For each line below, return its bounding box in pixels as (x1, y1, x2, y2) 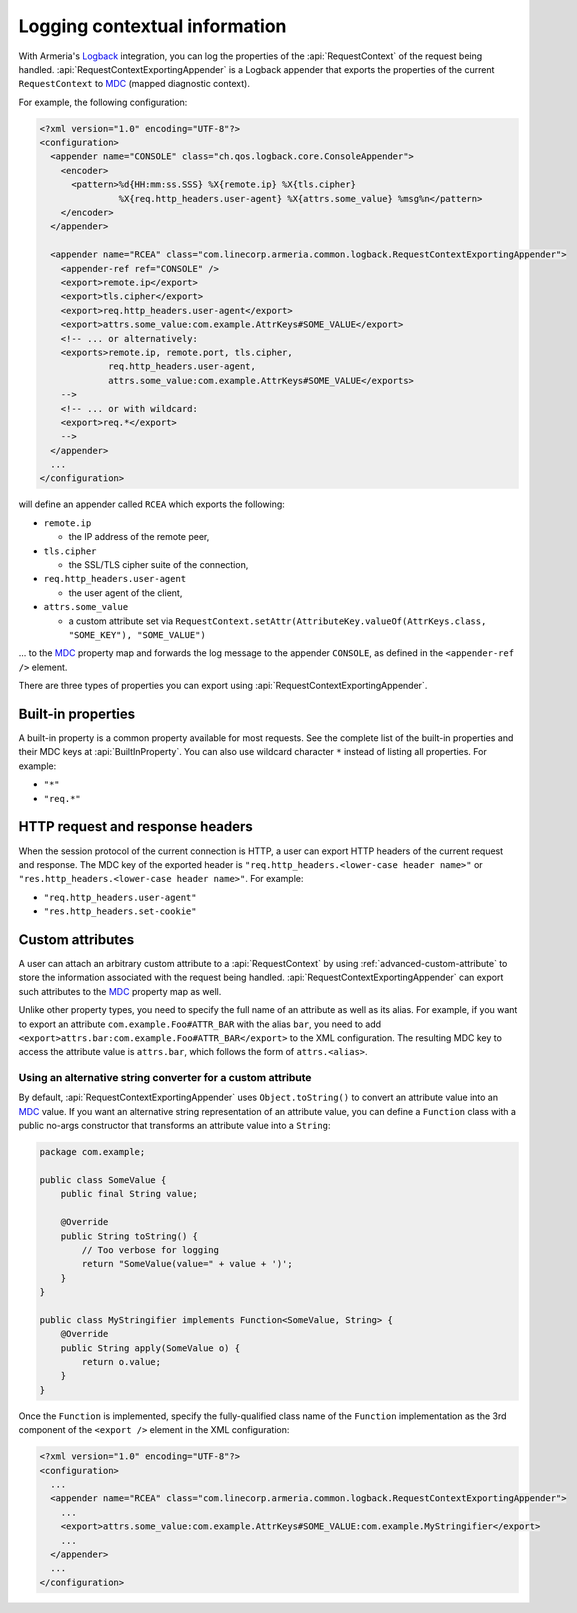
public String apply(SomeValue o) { (60, 1342, 240, 1354)
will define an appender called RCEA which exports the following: (18, 498, 285, 510)
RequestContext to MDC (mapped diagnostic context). (18, 78, 250, 90)
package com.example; (39, 1146, 146, 1158)
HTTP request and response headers (18, 818, 254, 835)
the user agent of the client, (68, 586, 183, 599)
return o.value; (81, 1356, 162, 1368)
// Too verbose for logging (81, 1244, 220, 1255)
